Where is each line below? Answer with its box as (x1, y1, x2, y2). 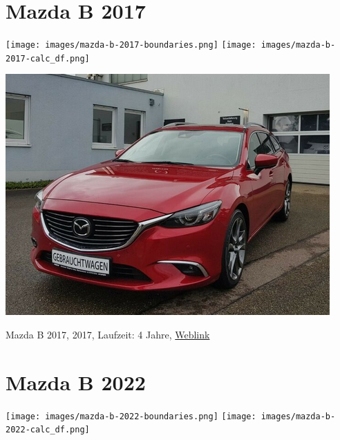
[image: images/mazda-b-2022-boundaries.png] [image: (6, 411, 256, 421)
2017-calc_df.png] (6, 53, 90, 64)
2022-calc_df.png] (6, 425, 90, 435)
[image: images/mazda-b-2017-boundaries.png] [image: (6, 40, 256, 50)
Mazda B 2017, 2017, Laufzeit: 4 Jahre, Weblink (6, 327, 210, 342)
